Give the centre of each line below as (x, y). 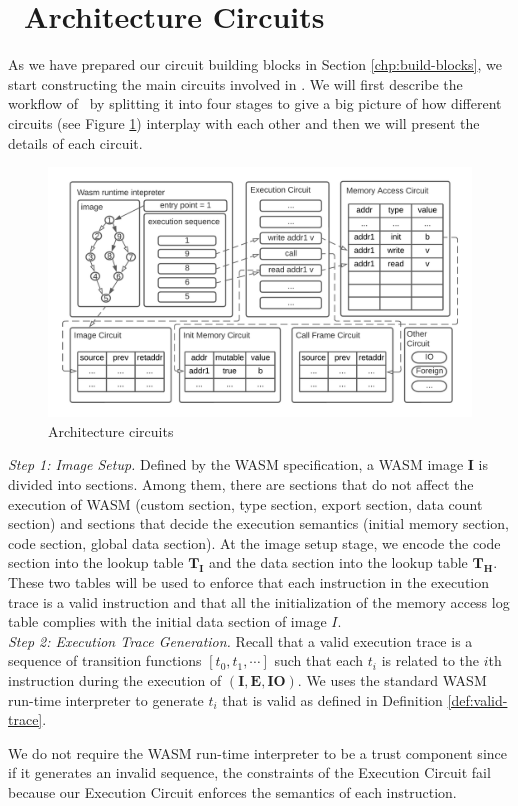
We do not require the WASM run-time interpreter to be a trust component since (257, 752)
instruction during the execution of (115, 679)
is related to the (430, 660)
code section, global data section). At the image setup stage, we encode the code (254, 542)
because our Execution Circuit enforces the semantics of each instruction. (232, 791)
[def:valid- (477, 699)
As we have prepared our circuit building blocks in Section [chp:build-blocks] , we (255, 64)
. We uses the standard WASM (392, 679)
